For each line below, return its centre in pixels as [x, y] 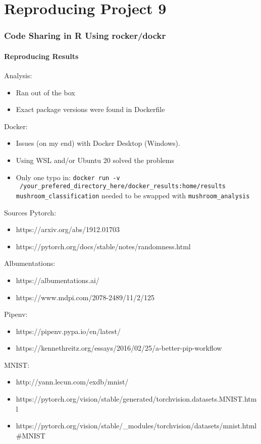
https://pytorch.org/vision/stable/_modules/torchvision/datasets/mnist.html [136, 426]
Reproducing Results [41, 56]
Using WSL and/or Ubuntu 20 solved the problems [95, 160]
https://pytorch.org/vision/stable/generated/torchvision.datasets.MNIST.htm [136, 399]
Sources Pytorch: [30, 212]
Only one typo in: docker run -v [68, 177]
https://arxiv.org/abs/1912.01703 [68, 229]
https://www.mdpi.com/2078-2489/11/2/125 [85, 297]
